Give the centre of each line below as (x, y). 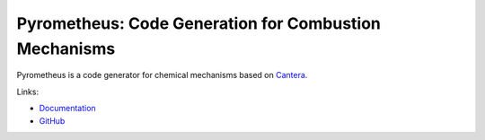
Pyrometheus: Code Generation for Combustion (199, 23)
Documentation (67, 109)
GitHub (52, 120)
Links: (28, 92)
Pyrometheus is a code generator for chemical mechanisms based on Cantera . (162, 75)
